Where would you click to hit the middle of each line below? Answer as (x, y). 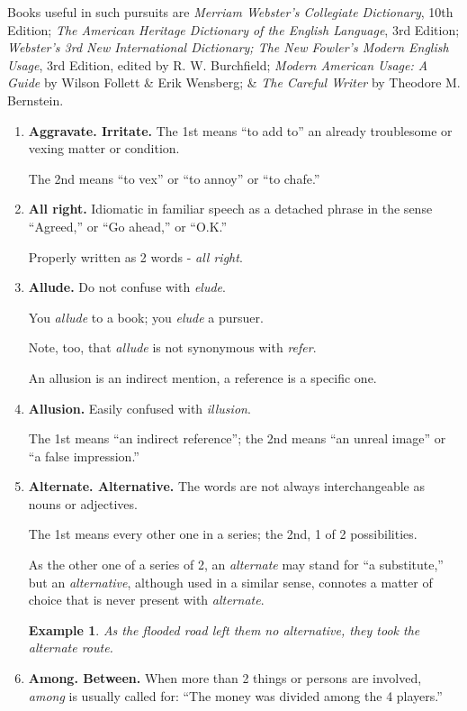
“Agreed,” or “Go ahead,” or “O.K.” (128, 226)
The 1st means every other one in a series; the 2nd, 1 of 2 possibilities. (223, 534)
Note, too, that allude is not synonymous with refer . (172, 347)
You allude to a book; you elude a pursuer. (146, 317)
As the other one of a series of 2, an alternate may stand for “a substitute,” (236, 565)
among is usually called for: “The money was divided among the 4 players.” (235, 695)
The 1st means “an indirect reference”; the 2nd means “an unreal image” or (237, 438)
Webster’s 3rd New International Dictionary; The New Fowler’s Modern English (228, 47)
